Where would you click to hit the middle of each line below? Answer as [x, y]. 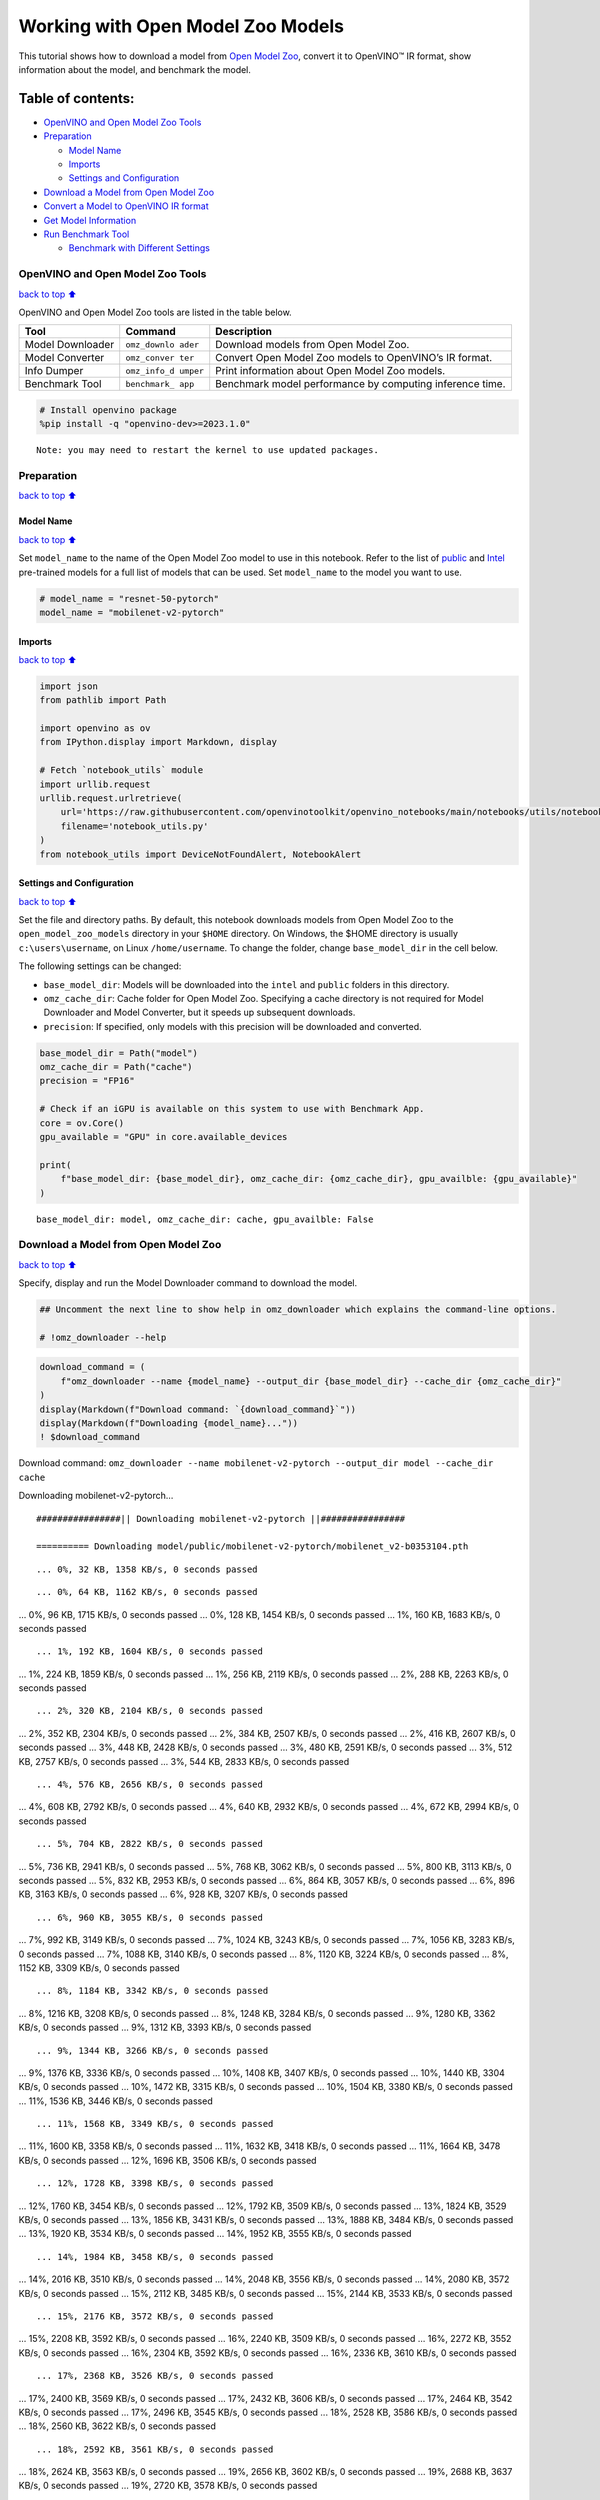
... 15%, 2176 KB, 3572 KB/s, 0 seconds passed [155, 2316]
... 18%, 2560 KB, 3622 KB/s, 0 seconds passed [117, 2426]
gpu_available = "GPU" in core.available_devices [163, 1137]
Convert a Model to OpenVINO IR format [126, 206]
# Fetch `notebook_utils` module [121, 770]
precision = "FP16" [87, 1081]
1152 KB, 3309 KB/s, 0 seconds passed [99, 1967]
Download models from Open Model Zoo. [312, 345]
